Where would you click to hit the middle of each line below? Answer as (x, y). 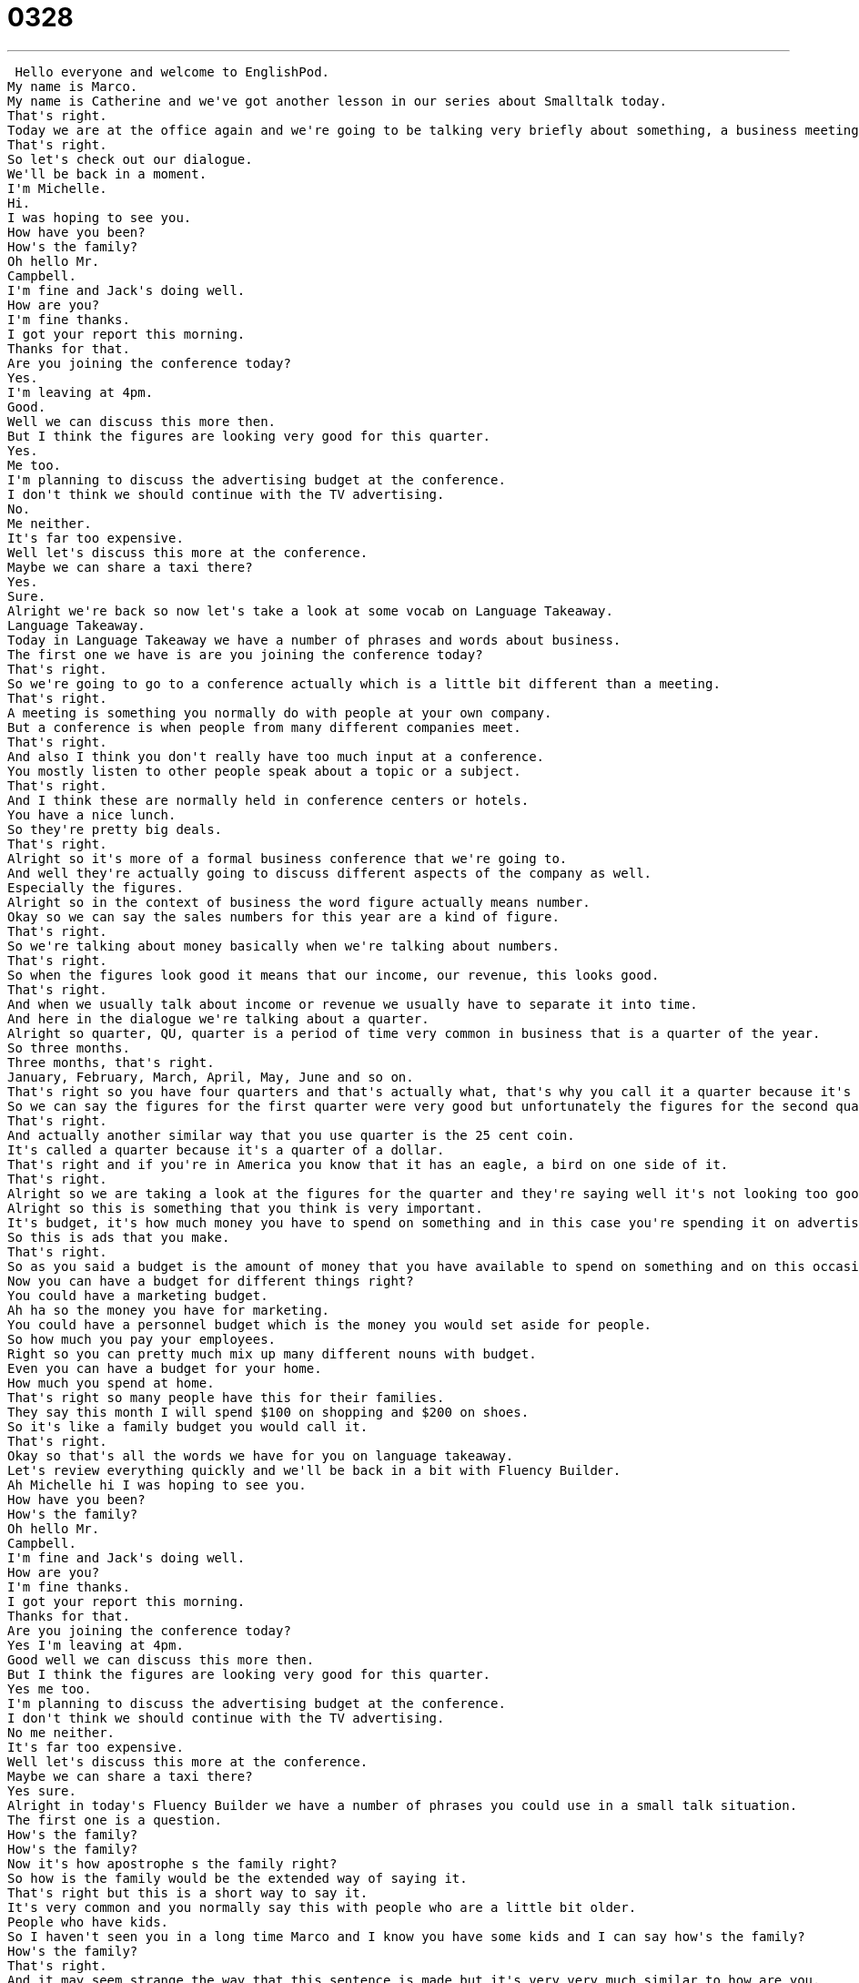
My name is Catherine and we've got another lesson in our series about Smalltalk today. (337, 101)
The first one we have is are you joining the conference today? (245, 654)
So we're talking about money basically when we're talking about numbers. (283, 946)
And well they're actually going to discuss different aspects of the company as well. (330, 873)
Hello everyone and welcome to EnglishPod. (172, 71)
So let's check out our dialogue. (130, 159)
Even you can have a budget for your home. (165, 1368)
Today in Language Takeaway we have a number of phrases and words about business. (314, 640)
